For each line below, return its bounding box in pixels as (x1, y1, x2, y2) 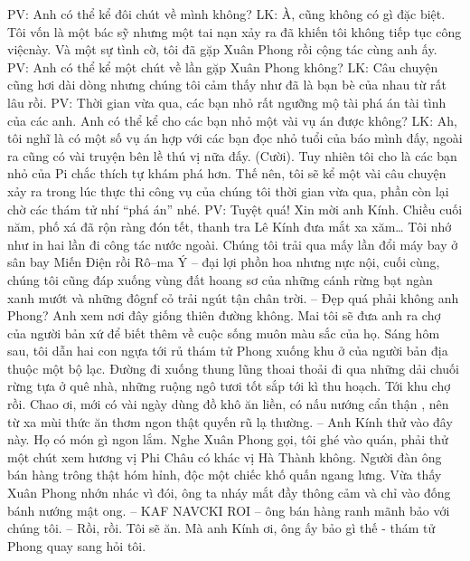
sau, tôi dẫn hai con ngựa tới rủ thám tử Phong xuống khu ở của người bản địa (7, 341, 448, 360)
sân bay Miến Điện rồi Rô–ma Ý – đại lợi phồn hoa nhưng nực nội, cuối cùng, (7, 252, 440, 271)
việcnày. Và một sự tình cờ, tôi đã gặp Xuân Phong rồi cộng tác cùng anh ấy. (7, 40, 437, 59)
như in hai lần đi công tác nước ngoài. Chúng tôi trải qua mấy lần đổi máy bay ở (7, 234, 458, 253)
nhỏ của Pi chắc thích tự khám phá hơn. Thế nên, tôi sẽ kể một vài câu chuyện (7, 164, 446, 183)
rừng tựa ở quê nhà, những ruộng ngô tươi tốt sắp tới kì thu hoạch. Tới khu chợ (7, 376, 451, 395)
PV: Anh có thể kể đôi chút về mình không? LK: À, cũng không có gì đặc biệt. (7, 5, 446, 23)
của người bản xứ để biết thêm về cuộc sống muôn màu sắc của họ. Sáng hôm (7, 323, 440, 342)
